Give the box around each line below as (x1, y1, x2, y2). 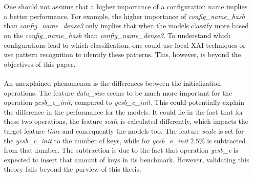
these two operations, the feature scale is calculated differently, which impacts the (4, 116, 248, 126)
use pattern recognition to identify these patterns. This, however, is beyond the (4, 49, 241, 59)
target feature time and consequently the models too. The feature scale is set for (4, 125, 244, 136)
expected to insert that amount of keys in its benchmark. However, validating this (4, 154, 250, 164)
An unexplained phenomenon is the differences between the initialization (4, 78, 221, 88)
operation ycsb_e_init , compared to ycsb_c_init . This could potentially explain (4, 97, 244, 107)
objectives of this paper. (4, 59, 76, 69)
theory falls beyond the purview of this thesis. (4, 164, 141, 174)
